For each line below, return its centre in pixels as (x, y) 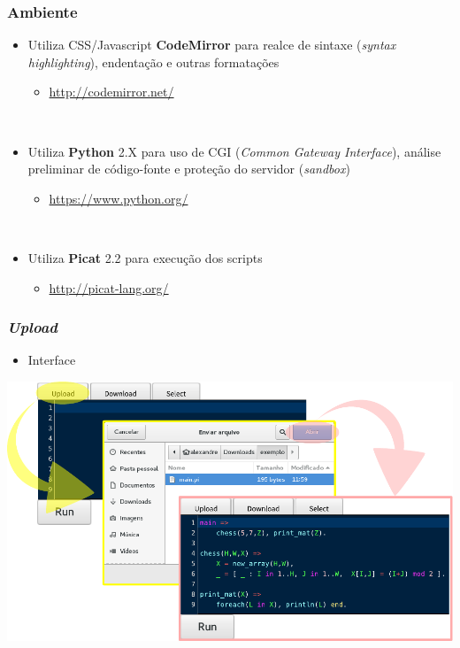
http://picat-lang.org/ (109, 287)
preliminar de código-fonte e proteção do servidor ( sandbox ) (189, 169)
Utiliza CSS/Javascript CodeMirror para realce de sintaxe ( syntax (212, 45)
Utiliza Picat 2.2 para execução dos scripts (145, 257)
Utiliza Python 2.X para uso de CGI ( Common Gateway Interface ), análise (234, 151)
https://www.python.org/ (119, 198)
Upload (32, 327)
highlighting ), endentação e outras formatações (153, 62)
